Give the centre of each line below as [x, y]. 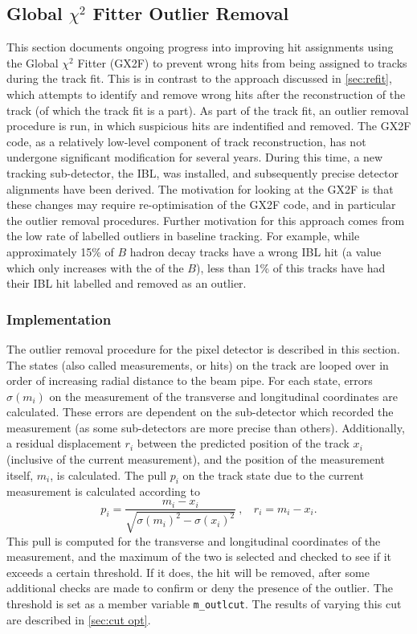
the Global [33, 62]
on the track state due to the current [273, 474]
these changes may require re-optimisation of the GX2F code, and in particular [201, 205]
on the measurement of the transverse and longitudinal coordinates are [223, 396]
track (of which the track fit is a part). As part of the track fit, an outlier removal [208, 110]
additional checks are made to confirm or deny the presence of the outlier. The [200, 588]
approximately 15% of [60, 251]
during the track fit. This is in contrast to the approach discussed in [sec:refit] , [199, 78]
